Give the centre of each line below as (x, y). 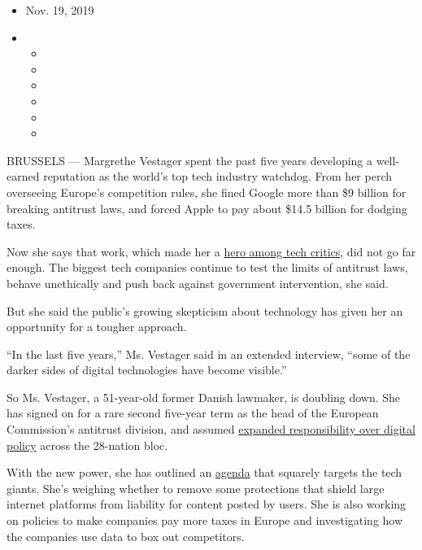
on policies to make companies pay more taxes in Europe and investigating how (205, 520)
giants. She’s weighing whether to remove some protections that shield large (196, 488)
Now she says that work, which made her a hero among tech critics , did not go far (211, 251)
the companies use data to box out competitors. (126, 536)
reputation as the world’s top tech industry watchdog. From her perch (218, 176)
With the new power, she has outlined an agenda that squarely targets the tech (204, 472)
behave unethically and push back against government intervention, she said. (198, 283)
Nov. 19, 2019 (60, 10)
